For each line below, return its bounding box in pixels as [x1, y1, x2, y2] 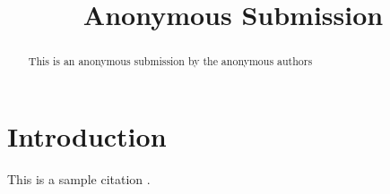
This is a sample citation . [7, 169, 151, 188]
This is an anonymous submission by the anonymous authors [28, 54, 313, 69]
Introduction [7, 117, 167, 154]
